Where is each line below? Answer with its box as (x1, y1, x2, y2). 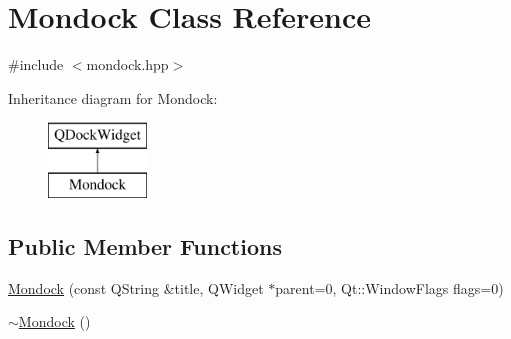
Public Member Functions (8, 230, 282, 261)
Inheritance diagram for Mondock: (8, 87, 218, 108)
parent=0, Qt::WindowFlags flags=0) (275, 277, 504, 298)
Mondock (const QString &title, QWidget (8, 277, 264, 298)
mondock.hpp (86, 54, 169, 75)
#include (8, 54, 64, 75)
